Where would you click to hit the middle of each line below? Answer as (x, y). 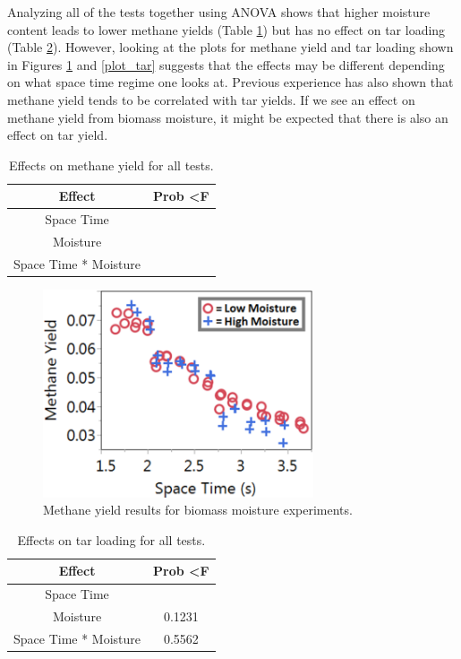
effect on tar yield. (58, 135)
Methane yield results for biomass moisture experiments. (198, 510)
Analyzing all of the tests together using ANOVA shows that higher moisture (219, 12)
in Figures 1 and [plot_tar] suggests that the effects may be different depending (226, 64)
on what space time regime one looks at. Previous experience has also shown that (230, 82)
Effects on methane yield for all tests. (111, 165)
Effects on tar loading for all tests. (111, 539)
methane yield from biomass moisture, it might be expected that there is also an (228, 117)
